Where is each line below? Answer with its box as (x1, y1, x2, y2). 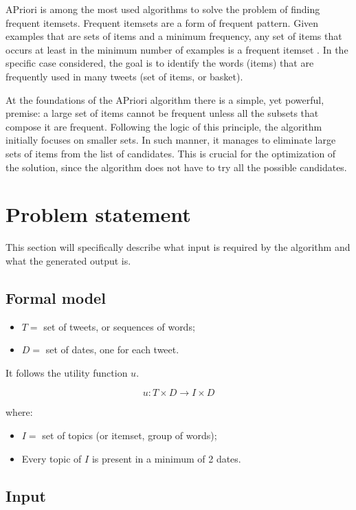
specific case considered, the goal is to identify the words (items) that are (5, 56, 314, 70)
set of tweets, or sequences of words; (43, 319, 195, 333)
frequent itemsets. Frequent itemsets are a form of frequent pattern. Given (5, 15, 319, 30)
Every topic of (21, 451, 82, 465)
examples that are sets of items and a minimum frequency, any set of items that (5, 29, 342, 43)
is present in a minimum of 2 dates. (91, 451, 241, 465)
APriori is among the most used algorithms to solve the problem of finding (5, 2, 320, 16)
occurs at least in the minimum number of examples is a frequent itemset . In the (5, 42, 348, 56)
